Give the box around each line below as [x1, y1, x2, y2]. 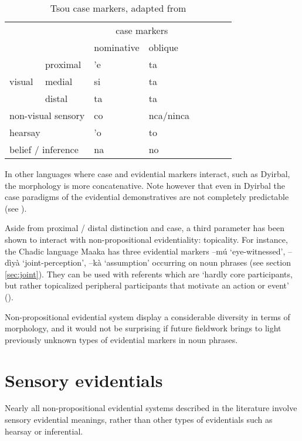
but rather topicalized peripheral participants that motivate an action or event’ [5, 279, 289, 291]
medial [45, 74, 73, 88]
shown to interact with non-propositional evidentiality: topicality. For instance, [5, 233, 288, 245]
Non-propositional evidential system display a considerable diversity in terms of [5, 310, 290, 323]
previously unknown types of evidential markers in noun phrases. [5, 333, 238, 345]
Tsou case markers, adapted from [50, 1, 186, 15]
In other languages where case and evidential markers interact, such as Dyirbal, [5, 168, 290, 179]
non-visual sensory [9, 108, 85, 122]
